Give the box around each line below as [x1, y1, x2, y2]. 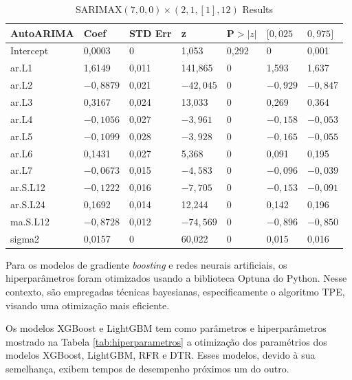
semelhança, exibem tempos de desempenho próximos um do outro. [5, 361, 289, 375]
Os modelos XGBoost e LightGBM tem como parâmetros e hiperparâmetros [5, 321, 327, 335]
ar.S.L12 [10, 180, 45, 194]
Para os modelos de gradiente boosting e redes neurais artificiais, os [5, 257, 287, 271]
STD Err [129, 25, 172, 40]
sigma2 [10, 231, 40, 245]
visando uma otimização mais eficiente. [5, 298, 170, 312]
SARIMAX [75, 2, 122, 16]
